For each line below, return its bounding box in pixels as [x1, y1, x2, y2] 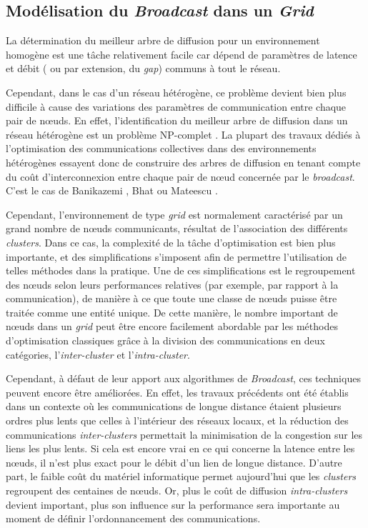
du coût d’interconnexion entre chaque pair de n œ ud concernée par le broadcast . [6, 169, 355, 184]
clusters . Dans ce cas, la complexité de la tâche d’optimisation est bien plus [6, 234, 336, 249]
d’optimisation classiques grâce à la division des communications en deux [6, 333, 326, 348]
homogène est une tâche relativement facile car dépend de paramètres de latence [6, 46, 357, 61]
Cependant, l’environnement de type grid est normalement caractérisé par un [6, 206, 343, 221]
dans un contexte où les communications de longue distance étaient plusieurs [6, 399, 342, 414]
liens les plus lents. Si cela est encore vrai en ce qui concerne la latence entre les [6, 441, 355, 456]
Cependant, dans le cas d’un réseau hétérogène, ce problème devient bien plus [6, 84, 347, 99]
